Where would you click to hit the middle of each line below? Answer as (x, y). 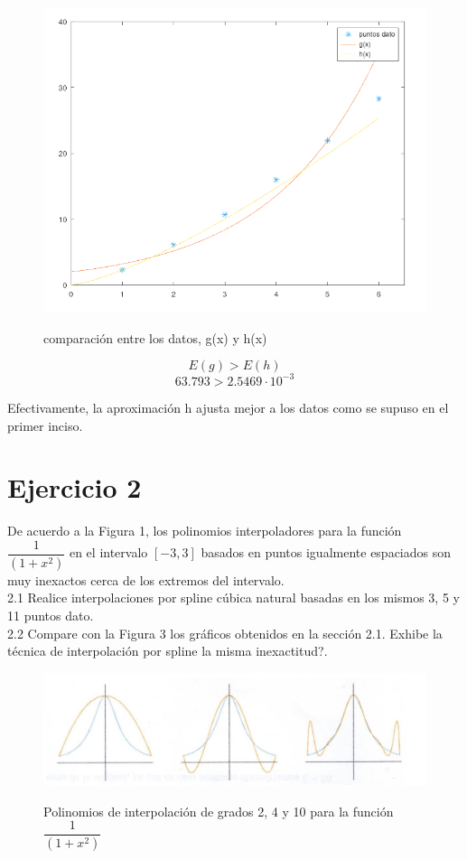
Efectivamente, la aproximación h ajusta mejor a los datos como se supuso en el (228, 407)
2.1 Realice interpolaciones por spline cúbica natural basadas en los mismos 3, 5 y (233, 598)
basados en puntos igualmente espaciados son (326, 552)
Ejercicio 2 (75, 487)
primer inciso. (45, 425)
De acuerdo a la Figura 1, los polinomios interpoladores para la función (205, 531)
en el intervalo (108, 552)
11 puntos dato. (51, 615)
